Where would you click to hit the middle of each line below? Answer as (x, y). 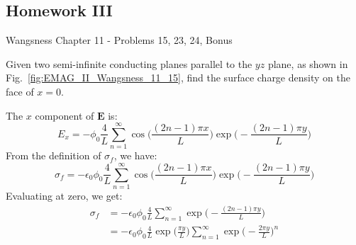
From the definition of (54, 155)
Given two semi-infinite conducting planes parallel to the (129, 63)
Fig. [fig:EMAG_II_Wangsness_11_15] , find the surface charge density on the (178, 78)
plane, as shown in (308, 63)
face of (20, 91)
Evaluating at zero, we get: (64, 196)
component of (65, 115)
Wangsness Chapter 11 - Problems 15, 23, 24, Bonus (119, 40)
